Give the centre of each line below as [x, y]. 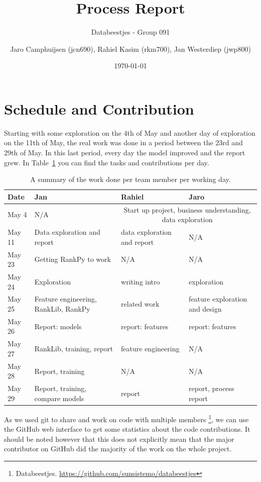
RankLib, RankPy [62, 309]
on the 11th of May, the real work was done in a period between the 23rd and [123, 142]
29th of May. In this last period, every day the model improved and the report [125, 153]
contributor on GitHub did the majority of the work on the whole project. [118, 449]
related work [140, 304]
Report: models [58, 326]
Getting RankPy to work [73, 259]
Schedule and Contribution [99, 108]
